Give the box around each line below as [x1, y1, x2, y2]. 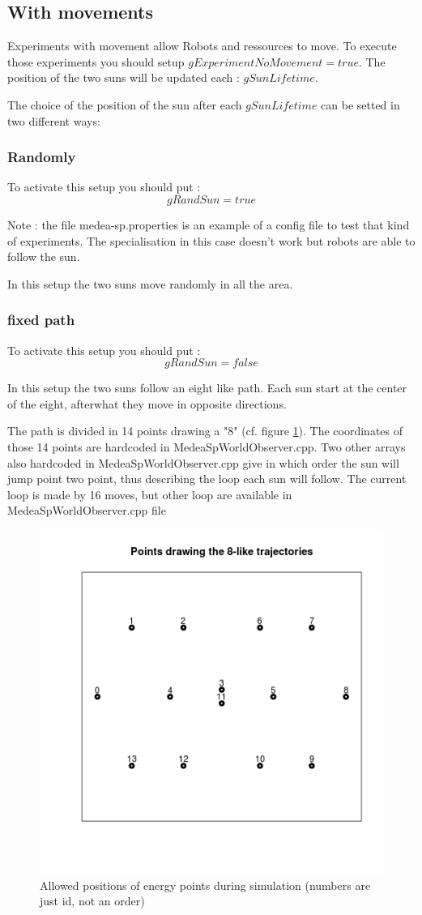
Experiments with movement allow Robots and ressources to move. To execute [7, 37, 397, 54]
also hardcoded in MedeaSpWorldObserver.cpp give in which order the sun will [7, 454, 399, 471]
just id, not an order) [40, 892, 145, 909]
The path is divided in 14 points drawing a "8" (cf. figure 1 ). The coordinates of [7, 422, 403, 439]
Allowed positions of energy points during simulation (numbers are [40, 876, 371, 893]
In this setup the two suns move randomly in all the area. [7, 275, 293, 292]
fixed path [7, 310, 75, 330]
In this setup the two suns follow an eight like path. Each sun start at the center [7, 379, 407, 396]
